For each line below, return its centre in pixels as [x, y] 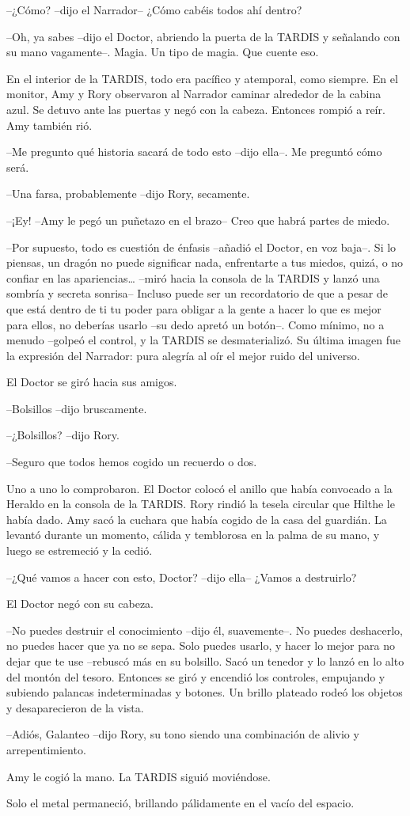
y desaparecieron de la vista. [75, 707]
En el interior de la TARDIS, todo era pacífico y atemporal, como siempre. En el [202, 78]
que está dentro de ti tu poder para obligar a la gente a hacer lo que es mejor [194, 308]
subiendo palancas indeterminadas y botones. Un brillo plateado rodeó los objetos [205, 692]
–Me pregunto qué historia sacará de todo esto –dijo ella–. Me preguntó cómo [194, 152]
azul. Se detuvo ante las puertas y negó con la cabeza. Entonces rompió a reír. [196, 109]
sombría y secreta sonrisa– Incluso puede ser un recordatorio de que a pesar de [197, 293]
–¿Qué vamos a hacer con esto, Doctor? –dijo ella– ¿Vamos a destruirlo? [182, 577]
